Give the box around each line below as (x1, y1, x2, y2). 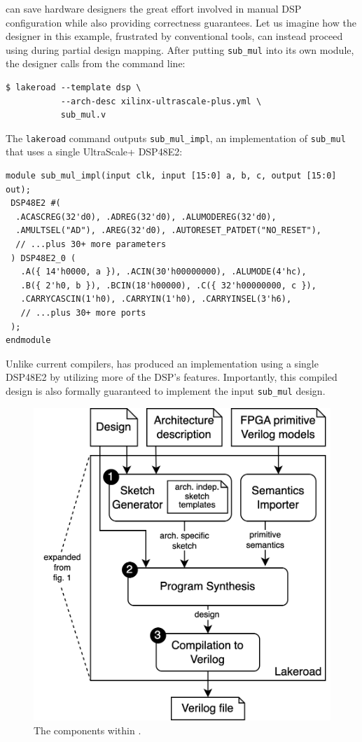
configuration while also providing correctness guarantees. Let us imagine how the (6, 15, 356, 29)
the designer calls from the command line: (6, 56, 186, 71)
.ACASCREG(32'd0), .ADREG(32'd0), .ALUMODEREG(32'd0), (15, 211, 277, 222)
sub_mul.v (60, 110, 106, 120)
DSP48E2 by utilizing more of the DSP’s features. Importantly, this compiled (6, 370, 337, 384)
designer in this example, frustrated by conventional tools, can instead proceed (6, 29, 343, 43)
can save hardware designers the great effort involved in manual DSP (6, 1, 302, 15)
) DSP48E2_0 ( (11, 253, 76, 263)
